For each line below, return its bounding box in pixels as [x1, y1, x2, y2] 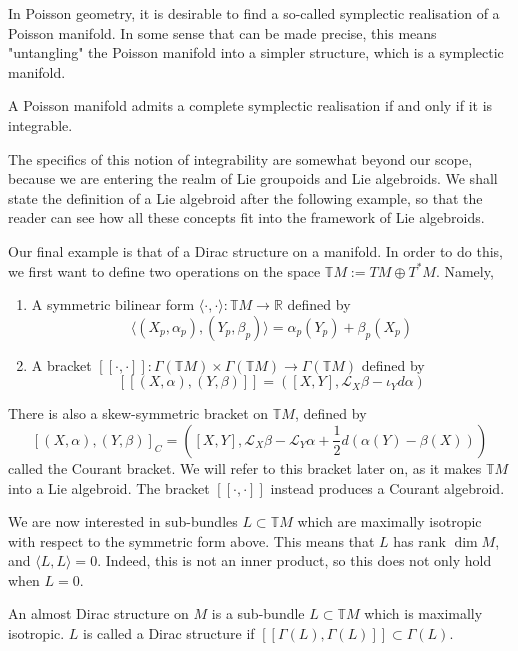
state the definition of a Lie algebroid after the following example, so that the [8, 187, 483, 208]
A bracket [31, 354, 92, 375]
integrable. [8, 114, 73, 135]
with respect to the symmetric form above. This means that [8, 530, 375, 551]
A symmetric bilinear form [31, 294, 195, 315]
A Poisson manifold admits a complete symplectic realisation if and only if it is [8, 95, 493, 116]
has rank [393, 530, 446, 551]
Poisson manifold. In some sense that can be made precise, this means [8, 22, 437, 43]
